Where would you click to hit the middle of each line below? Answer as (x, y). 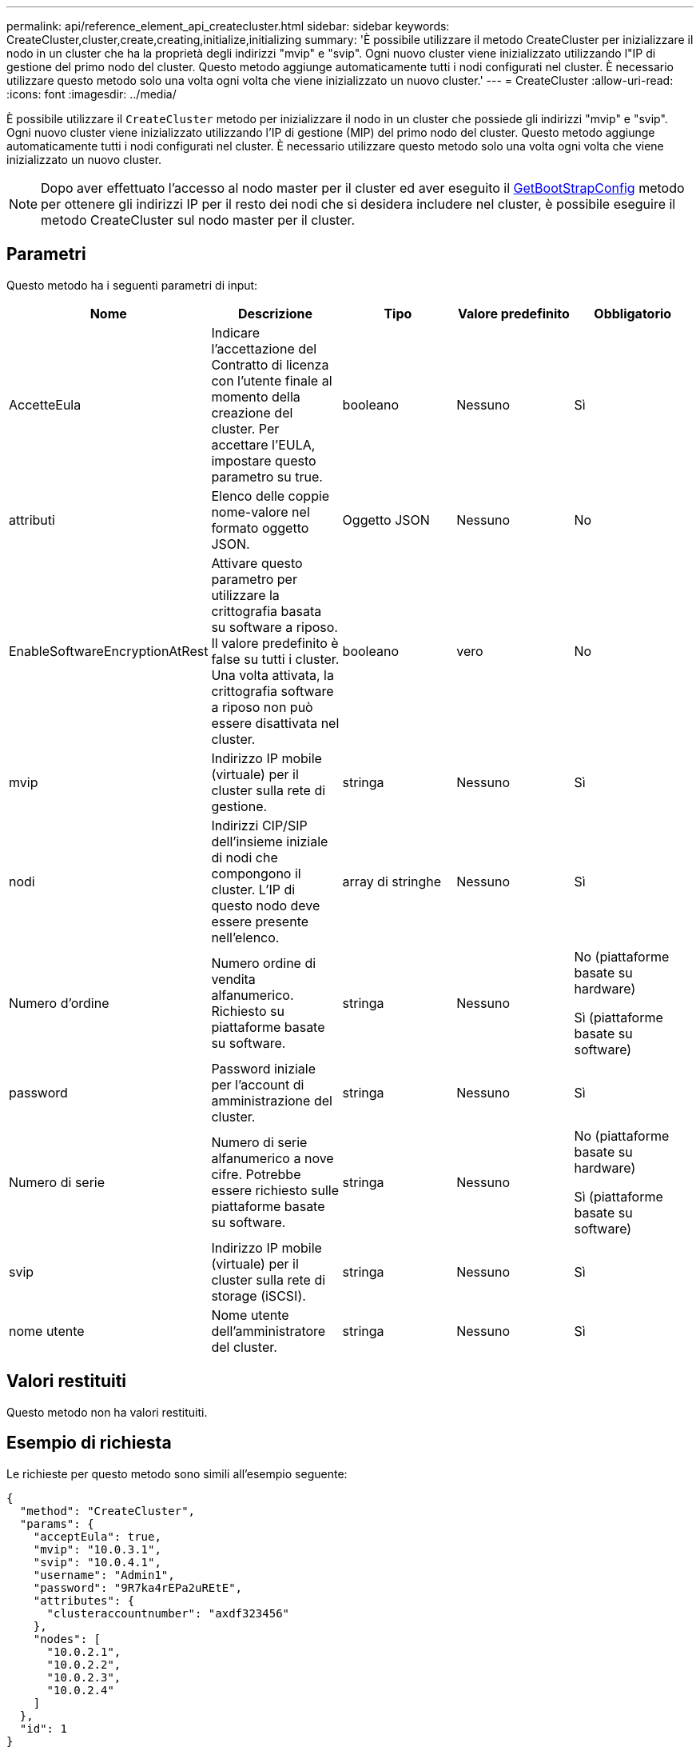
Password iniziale (264, 1068)
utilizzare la (245, 595)
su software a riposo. (274, 627)
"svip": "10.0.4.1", (97, 1562)
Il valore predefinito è (275, 643)
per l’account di (258, 1084)
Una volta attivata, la (272, 675)
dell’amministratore (268, 1331)
